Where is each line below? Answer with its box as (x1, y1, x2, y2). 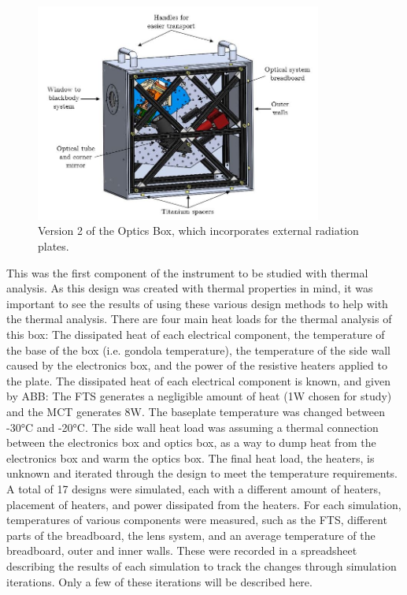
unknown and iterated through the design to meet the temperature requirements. (6, 465, 398, 482)
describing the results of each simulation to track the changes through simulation (6, 557, 397, 574)
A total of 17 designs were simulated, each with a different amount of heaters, (6, 480, 381, 496)
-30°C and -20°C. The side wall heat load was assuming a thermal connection (6, 418, 379, 435)
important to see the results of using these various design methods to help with (6, 295, 388, 311)
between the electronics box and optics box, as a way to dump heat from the (6, 434, 376, 451)
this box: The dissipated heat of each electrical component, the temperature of (6, 326, 385, 343)
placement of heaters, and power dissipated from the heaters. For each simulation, (6, 496, 401, 512)
